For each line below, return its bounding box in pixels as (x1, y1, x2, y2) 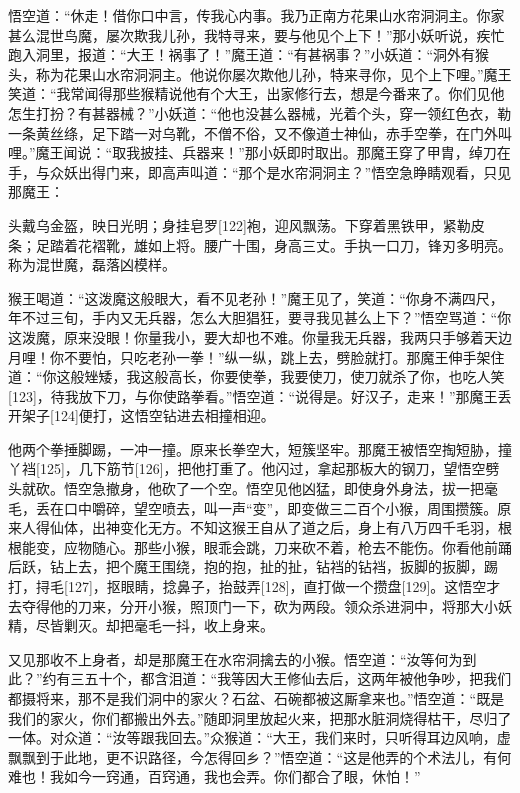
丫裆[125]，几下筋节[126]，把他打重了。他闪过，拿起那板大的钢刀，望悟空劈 (8, 458, 500, 479)
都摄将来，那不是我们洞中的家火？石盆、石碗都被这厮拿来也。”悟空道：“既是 (8, 688, 505, 708)
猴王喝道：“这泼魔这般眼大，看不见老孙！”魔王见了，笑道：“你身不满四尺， (8, 287, 504, 308)
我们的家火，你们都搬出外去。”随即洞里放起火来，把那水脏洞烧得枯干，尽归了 (8, 707, 512, 728)
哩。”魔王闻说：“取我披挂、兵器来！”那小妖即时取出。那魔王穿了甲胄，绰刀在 (8, 142, 511, 163)
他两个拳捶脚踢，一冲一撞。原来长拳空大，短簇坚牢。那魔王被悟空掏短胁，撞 (8, 438, 512, 459)
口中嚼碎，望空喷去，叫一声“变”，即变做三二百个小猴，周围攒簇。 (63, 497, 498, 518)
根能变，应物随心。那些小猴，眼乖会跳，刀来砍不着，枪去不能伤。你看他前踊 (8, 536, 512, 557)
